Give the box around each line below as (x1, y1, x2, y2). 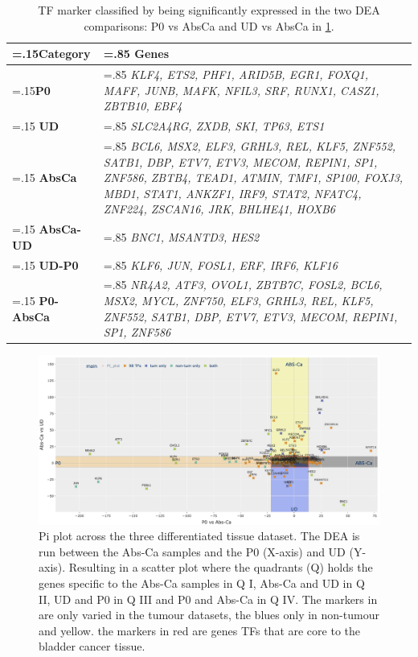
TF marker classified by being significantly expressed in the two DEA (38, 2, 380, 18)
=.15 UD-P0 (12, 256, 79, 273)
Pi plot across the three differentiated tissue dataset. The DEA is (39, 527, 360, 544)
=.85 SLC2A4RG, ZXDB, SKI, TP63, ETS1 (103, 118, 325, 134)
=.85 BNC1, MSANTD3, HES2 (103, 228, 260, 245)
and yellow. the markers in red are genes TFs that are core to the (39, 622, 360, 638)
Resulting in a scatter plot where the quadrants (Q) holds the (68, 559, 373, 576)
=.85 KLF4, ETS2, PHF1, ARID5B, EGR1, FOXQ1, (103, 66, 369, 83)
